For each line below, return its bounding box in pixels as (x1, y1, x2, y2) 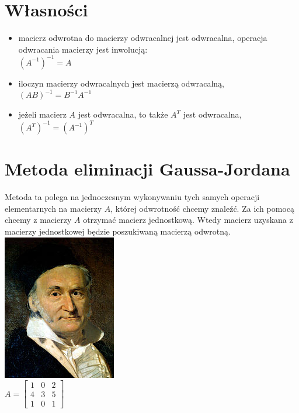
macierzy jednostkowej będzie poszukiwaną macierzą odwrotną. (5, 225, 231, 237)
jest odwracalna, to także (78, 108, 168, 120)
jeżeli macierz (18, 108, 67, 120)
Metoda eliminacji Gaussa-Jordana (5, 157, 290, 181)
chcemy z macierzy (5, 214, 72, 226)
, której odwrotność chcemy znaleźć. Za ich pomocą (110, 202, 294, 214)
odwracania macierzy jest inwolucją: (18, 43, 148, 55)
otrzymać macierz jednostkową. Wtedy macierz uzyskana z (83, 214, 293, 226)
